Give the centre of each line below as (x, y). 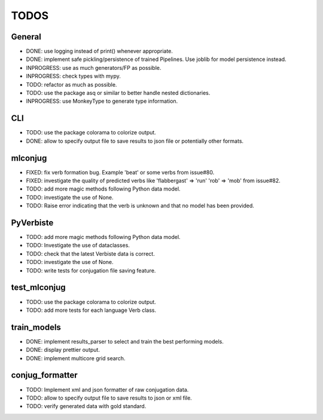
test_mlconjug (38, 288)
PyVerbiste (32, 223)
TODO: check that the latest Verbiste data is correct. (90, 253)
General (26, 37)
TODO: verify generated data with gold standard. (86, 406)
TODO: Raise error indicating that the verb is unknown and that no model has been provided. (140, 206)
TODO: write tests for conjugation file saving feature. (91, 270)
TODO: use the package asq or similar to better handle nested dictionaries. (118, 93)
